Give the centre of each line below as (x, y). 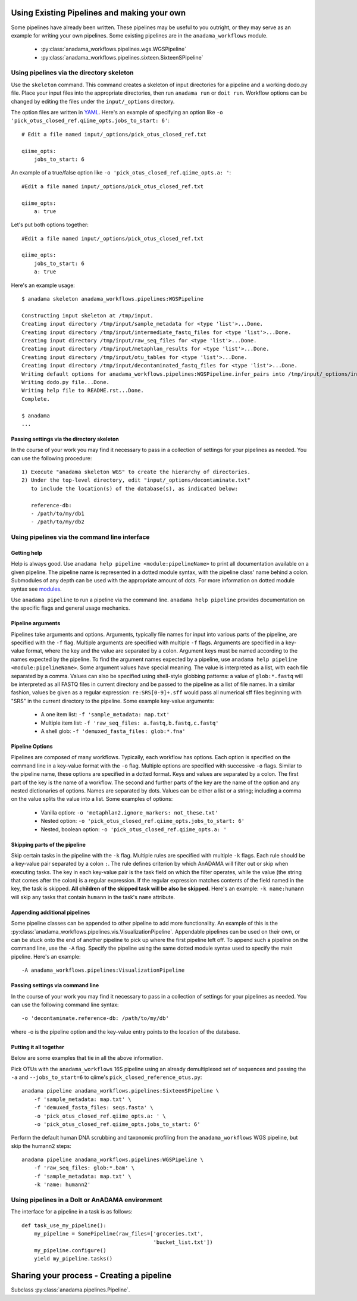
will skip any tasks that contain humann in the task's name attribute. (93, 897)
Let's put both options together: (50, 225)
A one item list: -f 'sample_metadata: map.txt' (105, 715)
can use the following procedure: (51, 458)
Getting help (27, 553)
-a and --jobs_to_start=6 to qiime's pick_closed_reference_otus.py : (107, 1077)
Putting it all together (38, 1047)
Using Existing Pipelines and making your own (98, 13)
